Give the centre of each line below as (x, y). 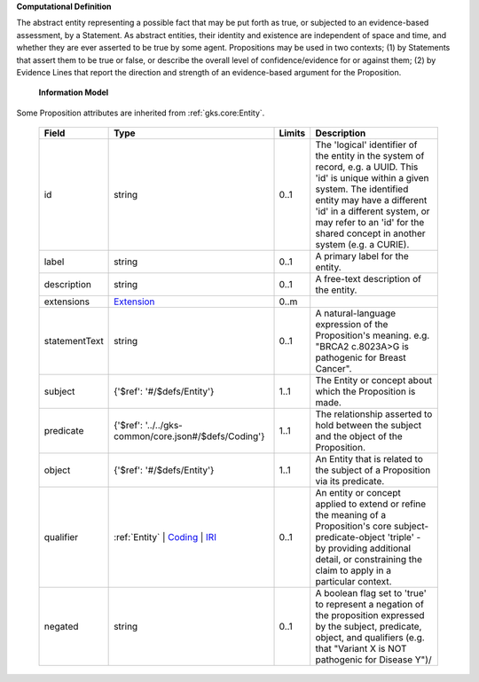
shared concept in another (370, 233)
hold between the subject (369, 426)
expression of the (352, 325)
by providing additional (363, 548)
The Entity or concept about (374, 380)
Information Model (74, 92)
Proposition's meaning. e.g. (373, 335)
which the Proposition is (365, 392)
